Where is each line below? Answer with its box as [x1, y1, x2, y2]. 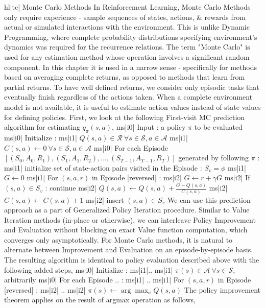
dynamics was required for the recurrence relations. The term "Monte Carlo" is [4, 41, 250, 52]
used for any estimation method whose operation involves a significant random [4, 51, 250, 62]
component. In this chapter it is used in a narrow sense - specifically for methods [4, 61, 257, 72]
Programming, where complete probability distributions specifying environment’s [4, 31, 257, 42]
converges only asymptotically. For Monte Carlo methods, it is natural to [4, 234, 233, 245]
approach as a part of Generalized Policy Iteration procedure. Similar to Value [4, 204, 250, 215]
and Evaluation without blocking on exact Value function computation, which [4, 224, 248, 235]
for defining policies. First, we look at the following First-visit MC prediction [4, 111, 245, 122]
